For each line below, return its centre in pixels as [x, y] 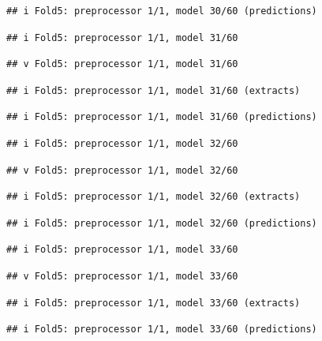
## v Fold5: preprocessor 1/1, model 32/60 [122, 170]
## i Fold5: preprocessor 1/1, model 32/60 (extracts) [154, 197]
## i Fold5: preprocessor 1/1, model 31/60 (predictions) [162, 117]
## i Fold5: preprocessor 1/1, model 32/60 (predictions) [162, 223]
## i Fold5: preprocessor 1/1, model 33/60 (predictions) [162, 330]
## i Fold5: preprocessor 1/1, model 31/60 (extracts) [154, 90]
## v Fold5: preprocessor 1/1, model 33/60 [122, 276]
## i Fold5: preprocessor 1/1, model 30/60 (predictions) [162, 11]
